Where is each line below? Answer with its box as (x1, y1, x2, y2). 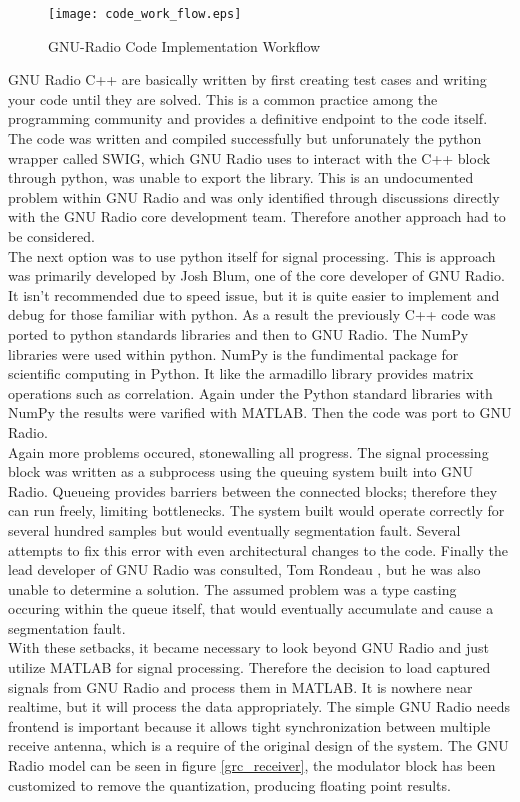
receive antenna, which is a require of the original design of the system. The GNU (8, 735, 509, 756)
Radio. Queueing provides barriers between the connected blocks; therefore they (8, 480, 498, 501)
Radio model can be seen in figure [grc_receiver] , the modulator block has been (8, 755, 496, 776)
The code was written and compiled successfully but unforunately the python (8, 128, 482, 149)
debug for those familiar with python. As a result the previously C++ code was (8, 304, 496, 325)
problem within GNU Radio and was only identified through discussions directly (8, 186, 500, 207)
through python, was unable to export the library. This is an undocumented (8, 167, 474, 188)
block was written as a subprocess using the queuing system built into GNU (8, 461, 474, 482)
